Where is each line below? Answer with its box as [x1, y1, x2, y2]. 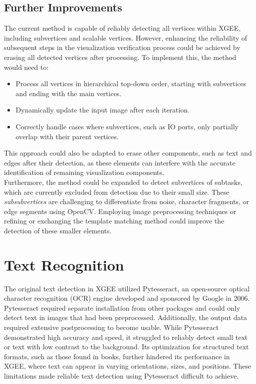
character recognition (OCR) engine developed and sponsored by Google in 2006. [4, 293, 250, 303]
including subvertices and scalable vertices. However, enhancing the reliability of [4, 32, 247, 43]
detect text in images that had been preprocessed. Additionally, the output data [4, 312, 247, 323]
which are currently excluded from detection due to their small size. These [4, 186, 229, 197]
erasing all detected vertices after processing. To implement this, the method [4, 52, 237, 62]
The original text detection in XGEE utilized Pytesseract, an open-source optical [4, 283, 250, 293]
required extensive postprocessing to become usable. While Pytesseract [4, 322, 219, 332]
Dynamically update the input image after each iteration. [15, 105, 190, 115]
